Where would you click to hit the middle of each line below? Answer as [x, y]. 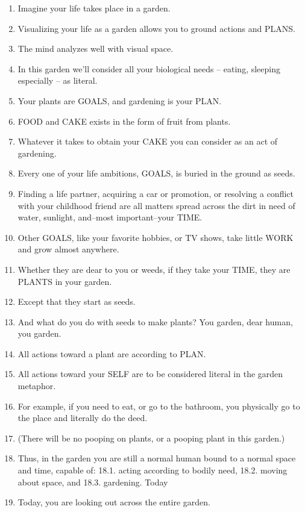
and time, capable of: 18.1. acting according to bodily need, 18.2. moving [152, 470]
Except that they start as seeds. [77, 301]
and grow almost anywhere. [68, 249]
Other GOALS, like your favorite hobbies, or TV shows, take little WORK [156, 237]
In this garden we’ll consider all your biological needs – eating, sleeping [149, 68]
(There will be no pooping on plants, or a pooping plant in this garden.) [151, 438]
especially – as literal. [58, 80]
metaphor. [37, 386]
